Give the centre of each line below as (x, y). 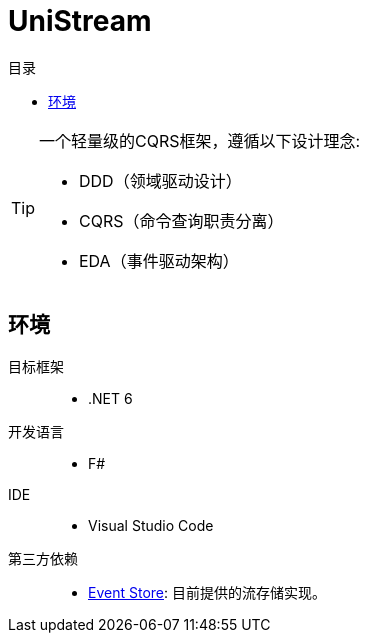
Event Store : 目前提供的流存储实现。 (207, 592)
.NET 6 (110, 398)
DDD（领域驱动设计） (160, 180)
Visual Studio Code (151, 525)
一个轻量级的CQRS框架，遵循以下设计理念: (200, 140)
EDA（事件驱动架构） (159, 260)
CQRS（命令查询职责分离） (181, 220)
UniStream (80, 21)
